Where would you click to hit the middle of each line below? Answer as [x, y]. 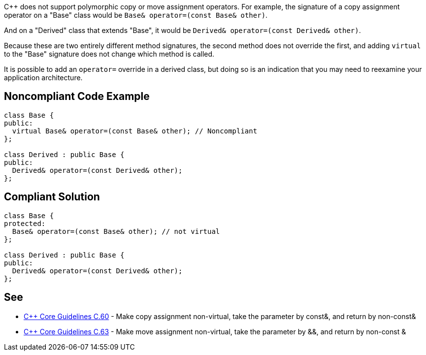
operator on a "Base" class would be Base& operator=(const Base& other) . [136, 15]
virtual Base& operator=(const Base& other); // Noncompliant [135, 131]
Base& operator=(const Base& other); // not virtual [116, 231]
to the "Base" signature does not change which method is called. [109, 54]
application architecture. [43, 78]
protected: [25, 223]
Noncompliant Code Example [77, 97]
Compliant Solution [52, 197]
